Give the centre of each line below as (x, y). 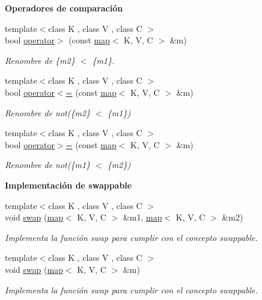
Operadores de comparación (64, 8)
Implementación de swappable (69, 185)
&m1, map (142, 217)
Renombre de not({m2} (48, 112)
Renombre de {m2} (40, 60)
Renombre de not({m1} (48, 165)
